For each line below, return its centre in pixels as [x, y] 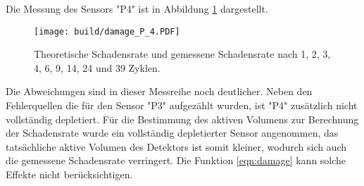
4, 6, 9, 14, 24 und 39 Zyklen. [97, 67]
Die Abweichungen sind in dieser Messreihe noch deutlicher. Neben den [159, 91]
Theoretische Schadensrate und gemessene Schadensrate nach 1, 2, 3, [182, 54]
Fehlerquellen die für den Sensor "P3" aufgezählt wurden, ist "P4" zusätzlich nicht [182, 105]
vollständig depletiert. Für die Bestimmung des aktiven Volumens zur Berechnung [182, 119]
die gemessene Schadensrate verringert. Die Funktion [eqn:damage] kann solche [176, 160]
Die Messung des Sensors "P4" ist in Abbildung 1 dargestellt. [137, 8]
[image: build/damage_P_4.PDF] [107, 31]
